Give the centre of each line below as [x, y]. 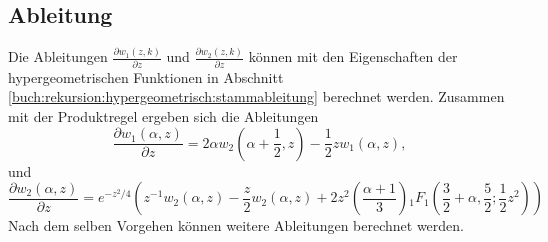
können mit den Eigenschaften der [353, 56]
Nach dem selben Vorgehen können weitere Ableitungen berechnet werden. [236, 225]
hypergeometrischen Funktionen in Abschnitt [146, 76]
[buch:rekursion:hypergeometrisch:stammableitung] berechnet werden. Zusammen [256, 96]
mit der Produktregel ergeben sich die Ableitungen [163, 116]
